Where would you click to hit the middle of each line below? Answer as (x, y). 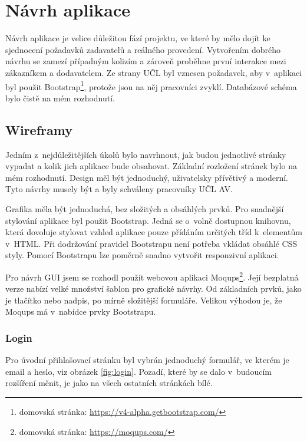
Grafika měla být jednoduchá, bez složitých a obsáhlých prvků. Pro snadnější (145, 208)
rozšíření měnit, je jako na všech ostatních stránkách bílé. (109, 383)
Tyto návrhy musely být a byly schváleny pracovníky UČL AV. (119, 189)
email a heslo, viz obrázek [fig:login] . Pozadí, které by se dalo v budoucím (138, 371)
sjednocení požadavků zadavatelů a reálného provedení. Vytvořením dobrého (143, 49)
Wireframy (39, 129)
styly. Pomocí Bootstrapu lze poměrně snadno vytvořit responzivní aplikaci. (142, 255)
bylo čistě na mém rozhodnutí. (60, 98)
